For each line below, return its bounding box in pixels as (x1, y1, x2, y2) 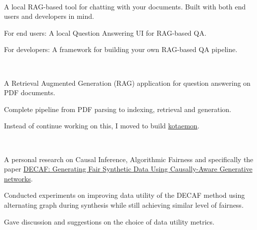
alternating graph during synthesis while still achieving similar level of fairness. (4, 199, 244, 210)
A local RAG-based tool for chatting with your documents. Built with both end (4, 1, 246, 11)
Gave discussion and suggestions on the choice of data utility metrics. (4, 216, 214, 227)
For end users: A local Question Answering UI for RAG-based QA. (4, 27, 206, 38)
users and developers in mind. (4, 11, 94, 21)
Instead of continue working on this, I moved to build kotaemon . (4, 120, 200, 131)
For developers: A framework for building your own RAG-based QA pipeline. (4, 44, 238, 55)
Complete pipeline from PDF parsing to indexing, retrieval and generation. (4, 104, 232, 114)
